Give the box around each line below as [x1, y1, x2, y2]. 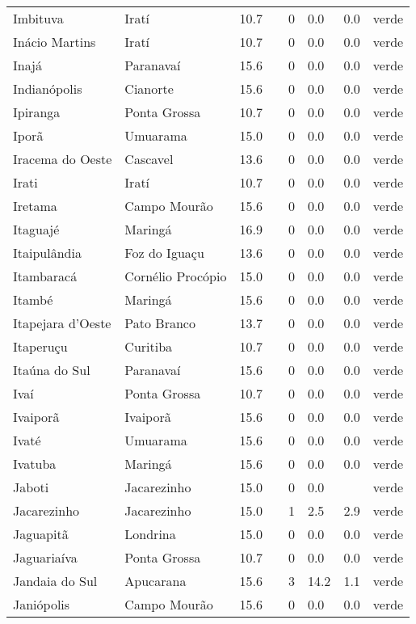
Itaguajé [13, 220, 60, 238]
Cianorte [124, 79, 174, 98]
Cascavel [124, 150, 174, 168]
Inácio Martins [13, 32, 96, 51]
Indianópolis [13, 79, 82, 98]
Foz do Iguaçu [124, 243, 204, 262]
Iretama [13, 196, 57, 215]
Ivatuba [13, 454, 57, 473]
